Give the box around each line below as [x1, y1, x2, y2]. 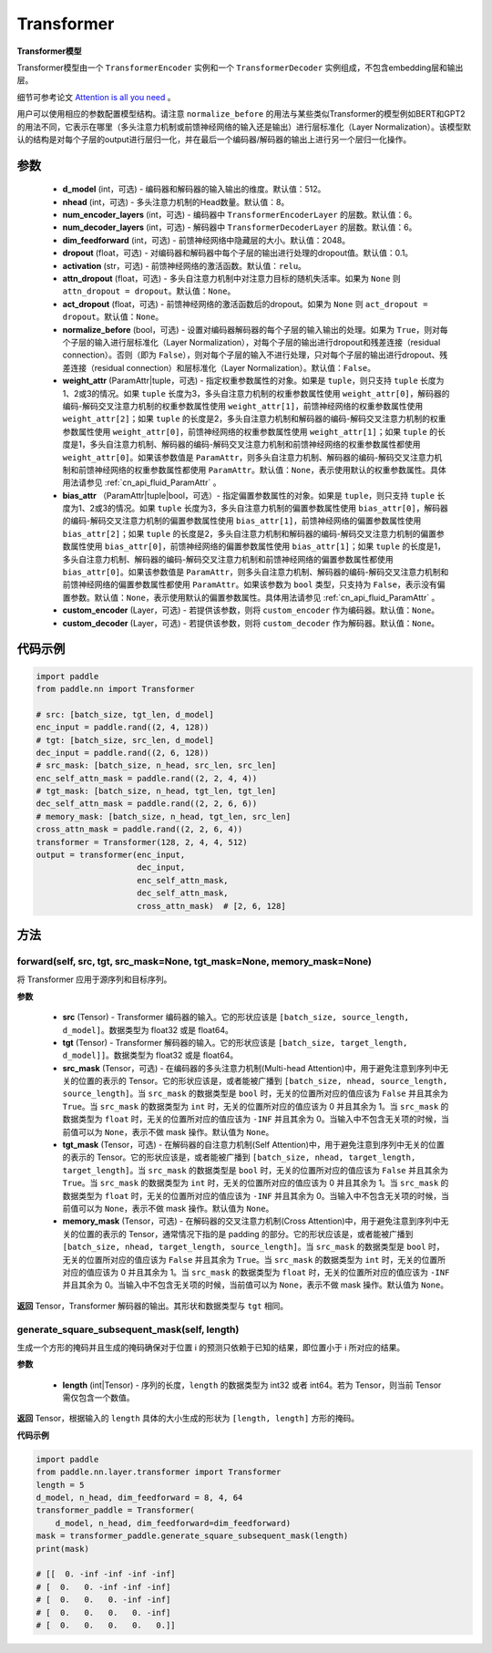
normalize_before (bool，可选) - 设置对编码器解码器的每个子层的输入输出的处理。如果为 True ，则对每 [62, 324, 448, 335]
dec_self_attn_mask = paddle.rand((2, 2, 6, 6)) [36, 799, 258, 809]
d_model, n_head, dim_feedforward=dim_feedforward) [55, 1518, 292, 1528]
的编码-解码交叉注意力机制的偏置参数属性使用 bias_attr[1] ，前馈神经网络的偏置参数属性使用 [62, 515, 422, 526]
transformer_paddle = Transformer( [36, 1505, 195, 1515]
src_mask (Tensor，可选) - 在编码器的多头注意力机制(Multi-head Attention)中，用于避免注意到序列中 [62, 1062, 441, 1073]
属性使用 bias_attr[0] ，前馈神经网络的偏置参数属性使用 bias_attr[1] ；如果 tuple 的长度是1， [69, 541, 446, 552]
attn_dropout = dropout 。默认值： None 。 [62, 285, 236, 296]
